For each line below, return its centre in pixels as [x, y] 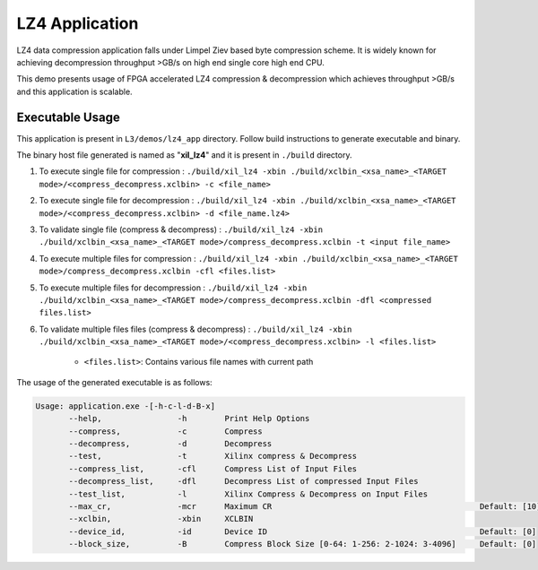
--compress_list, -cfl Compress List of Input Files [213, 469]
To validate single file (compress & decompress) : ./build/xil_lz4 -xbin [181, 229]
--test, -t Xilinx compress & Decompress [213, 456]
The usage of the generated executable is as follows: [114, 382]
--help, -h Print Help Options [189, 419]
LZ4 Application [78, 23]
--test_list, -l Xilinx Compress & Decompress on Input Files [248, 494]
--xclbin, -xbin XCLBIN [161, 519]
